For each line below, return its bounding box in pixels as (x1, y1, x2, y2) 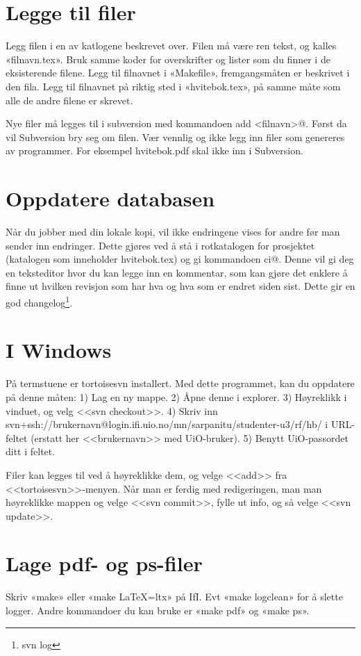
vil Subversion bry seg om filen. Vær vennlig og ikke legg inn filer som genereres (6, 129, 345, 144)
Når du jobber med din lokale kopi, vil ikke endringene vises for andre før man (6, 224, 340, 238)
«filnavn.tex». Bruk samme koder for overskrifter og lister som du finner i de (6, 51, 330, 66)
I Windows (6, 336, 112, 364)
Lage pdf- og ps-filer (6, 549, 203, 577)
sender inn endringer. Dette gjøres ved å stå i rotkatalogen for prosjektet (6, 238, 315, 252)
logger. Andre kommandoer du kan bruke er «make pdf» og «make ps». (6, 603, 310, 617)
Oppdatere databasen (6, 184, 215, 213)
